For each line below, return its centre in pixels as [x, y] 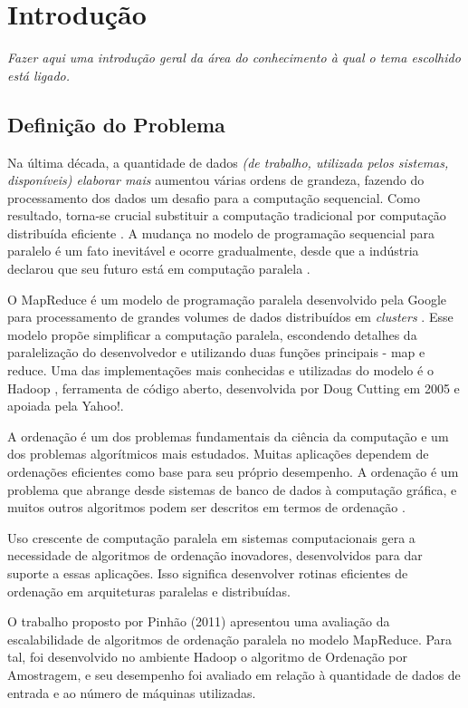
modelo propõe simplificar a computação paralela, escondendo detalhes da [212, 334]
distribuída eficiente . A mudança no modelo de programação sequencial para [221, 233]
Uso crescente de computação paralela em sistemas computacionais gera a [211, 537]
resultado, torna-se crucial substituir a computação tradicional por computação [227, 215]
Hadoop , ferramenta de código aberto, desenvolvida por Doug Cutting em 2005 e [234, 388]
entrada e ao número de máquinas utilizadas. [132, 692]
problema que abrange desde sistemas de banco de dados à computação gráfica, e [232, 489]
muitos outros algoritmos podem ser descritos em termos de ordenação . [206, 507]
